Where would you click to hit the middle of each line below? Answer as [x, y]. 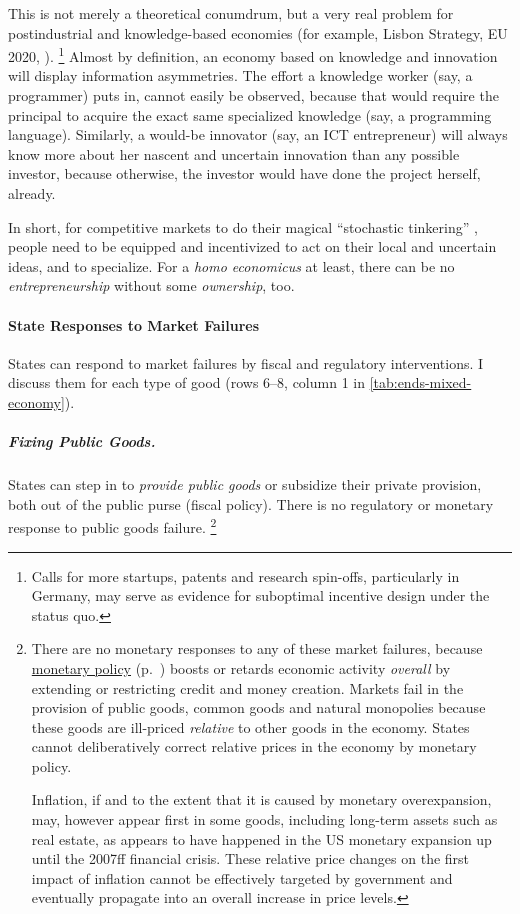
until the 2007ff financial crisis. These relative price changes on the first [250, 858]
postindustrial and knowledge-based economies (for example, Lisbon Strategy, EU [258, 32]
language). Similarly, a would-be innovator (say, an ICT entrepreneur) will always [258, 134]
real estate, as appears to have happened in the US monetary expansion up [261, 838]
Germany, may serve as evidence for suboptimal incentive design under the [260, 595]
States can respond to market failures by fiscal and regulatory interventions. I [246, 362]
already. [32, 193]
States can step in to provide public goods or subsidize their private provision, [245, 484]
